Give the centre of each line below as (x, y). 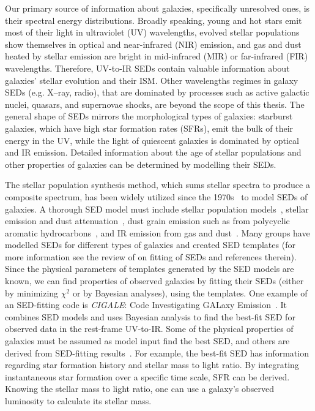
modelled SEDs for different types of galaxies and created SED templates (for (150, 245)
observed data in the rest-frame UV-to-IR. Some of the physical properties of (149, 329)
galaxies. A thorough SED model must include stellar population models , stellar (157, 209)
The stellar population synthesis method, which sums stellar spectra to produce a (157, 185)
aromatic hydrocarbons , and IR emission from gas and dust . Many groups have (157, 232)
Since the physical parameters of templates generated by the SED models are (150, 269)
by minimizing (32, 292)
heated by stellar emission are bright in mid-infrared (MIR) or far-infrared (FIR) (157, 56)
